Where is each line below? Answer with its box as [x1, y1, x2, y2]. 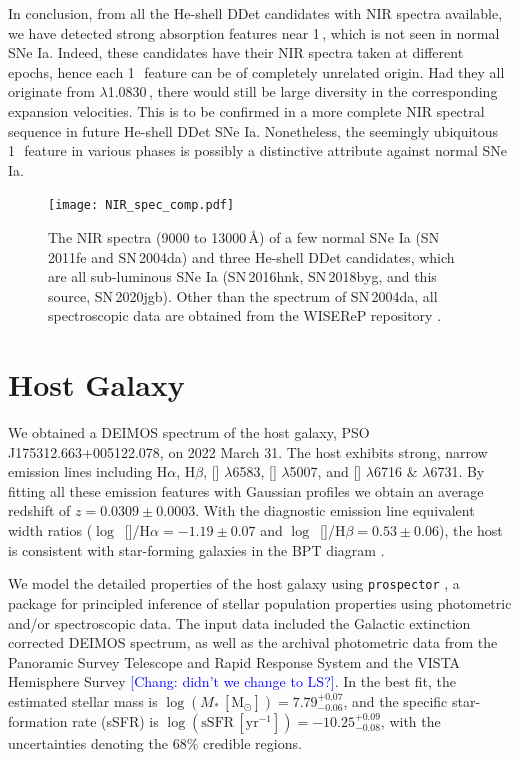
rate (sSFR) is [72, 710, 159, 731]
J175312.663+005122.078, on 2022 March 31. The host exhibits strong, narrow [8, 441, 488, 462]
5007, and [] [289, 461, 362, 482]
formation [8, 710, 68, 731]
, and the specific [343, 690, 448, 711]
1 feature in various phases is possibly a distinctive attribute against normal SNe [8, 140, 507, 161]
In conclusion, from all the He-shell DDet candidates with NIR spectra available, [8, 3, 503, 23]
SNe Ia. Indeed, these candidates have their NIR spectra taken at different [8, 42, 464, 63]
